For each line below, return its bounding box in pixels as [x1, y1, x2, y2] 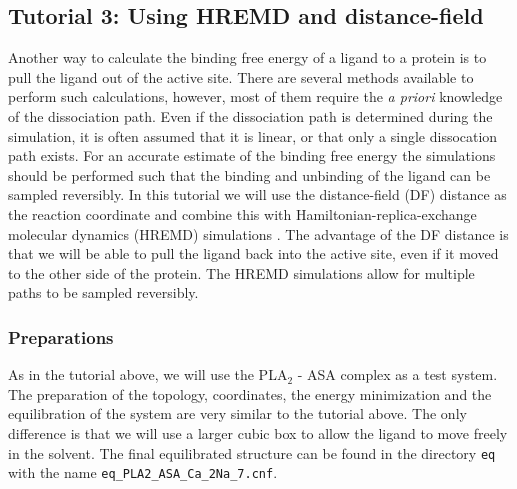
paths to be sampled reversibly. [8, 282, 199, 303]
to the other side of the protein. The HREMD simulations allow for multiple [8, 262, 475, 283]
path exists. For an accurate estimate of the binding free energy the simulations [8, 145, 496, 166]
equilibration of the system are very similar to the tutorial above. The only [8, 403, 467, 424]
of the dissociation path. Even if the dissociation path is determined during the [8, 105, 493, 126]
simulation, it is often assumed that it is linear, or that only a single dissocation [8, 125, 498, 146]
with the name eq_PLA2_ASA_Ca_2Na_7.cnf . [8, 462, 278, 483]
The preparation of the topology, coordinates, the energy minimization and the [8, 383, 492, 404]
